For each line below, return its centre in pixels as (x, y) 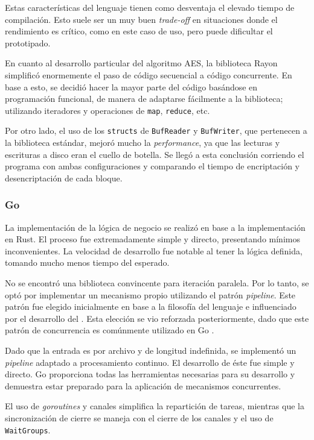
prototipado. (28, 42)
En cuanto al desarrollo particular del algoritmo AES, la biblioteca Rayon (141, 63)
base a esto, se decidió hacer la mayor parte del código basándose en (131, 86)
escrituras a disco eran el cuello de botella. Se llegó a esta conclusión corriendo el (155, 154)
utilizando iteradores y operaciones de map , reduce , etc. (107, 110)
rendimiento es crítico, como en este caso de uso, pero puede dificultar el (139, 31)
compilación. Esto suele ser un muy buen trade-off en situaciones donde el (141, 19)
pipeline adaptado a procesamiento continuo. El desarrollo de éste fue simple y (150, 362)
